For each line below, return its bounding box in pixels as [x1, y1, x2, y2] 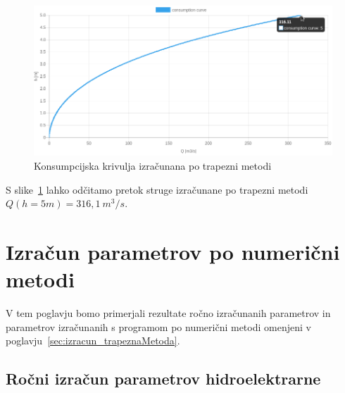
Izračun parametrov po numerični [6, 237, 340, 266]
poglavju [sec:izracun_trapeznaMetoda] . [6, 333, 180, 348]
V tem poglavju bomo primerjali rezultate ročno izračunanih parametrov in [6, 306, 331, 320]
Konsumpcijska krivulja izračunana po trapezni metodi [34, 158, 272, 173]
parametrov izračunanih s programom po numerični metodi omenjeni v [6, 319, 311, 334]
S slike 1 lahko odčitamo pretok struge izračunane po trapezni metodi [6, 182, 308, 196]
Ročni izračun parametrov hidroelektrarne [6, 368, 321, 389]
